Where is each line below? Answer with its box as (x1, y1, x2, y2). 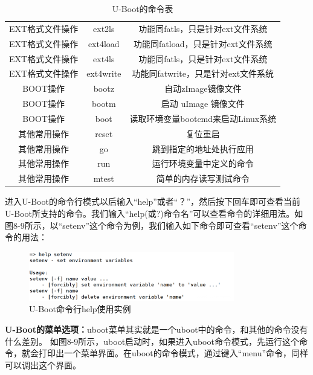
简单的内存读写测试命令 (156, 172, 250, 185)
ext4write (86, 67, 121, 80)
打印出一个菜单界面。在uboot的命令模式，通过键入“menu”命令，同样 (38, 347, 309, 359)
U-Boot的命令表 (112, 2, 173, 14)
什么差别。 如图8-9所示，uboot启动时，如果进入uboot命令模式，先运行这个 (5, 335, 299, 347)
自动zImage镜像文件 (164, 82, 242, 95)
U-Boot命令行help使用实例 (29, 303, 131, 315)
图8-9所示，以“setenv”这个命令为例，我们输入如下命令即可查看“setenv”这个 (5, 219, 298, 231)
